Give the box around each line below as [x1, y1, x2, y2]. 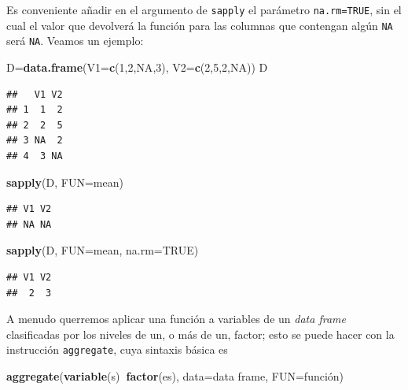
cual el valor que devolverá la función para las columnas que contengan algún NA [6, 17, 393, 33]
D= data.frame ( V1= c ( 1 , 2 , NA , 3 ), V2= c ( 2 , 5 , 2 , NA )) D [6, 58, 268, 75]
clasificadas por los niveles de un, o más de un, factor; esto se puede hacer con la [6, 325, 395, 342]
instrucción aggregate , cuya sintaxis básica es [6, 341, 228, 358]
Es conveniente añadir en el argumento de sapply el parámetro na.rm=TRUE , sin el [6, 2, 402, 17]
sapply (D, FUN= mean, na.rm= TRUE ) [6, 242, 199, 258]
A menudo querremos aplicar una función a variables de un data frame [6, 310, 346, 327]
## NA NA [6, 218, 52, 230]
